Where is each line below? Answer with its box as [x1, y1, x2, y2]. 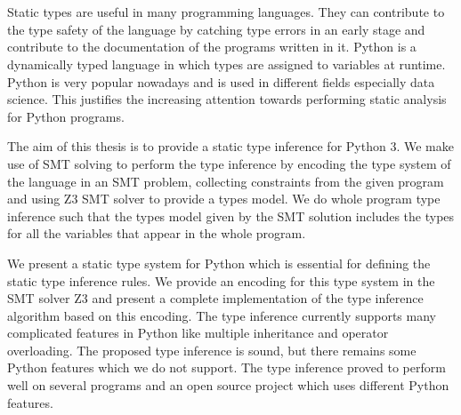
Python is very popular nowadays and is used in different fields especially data [7, 72, 435, 91]
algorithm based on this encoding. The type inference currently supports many [7, 306, 436, 324]
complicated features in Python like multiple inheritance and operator [7, 323, 389, 342]
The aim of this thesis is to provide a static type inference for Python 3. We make [7, 137, 454, 156]
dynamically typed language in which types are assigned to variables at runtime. [7, 54, 446, 73]
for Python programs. [7, 107, 125, 125]
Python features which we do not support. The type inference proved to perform [7, 358, 446, 377]
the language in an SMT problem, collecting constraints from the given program [7, 172, 444, 190]
